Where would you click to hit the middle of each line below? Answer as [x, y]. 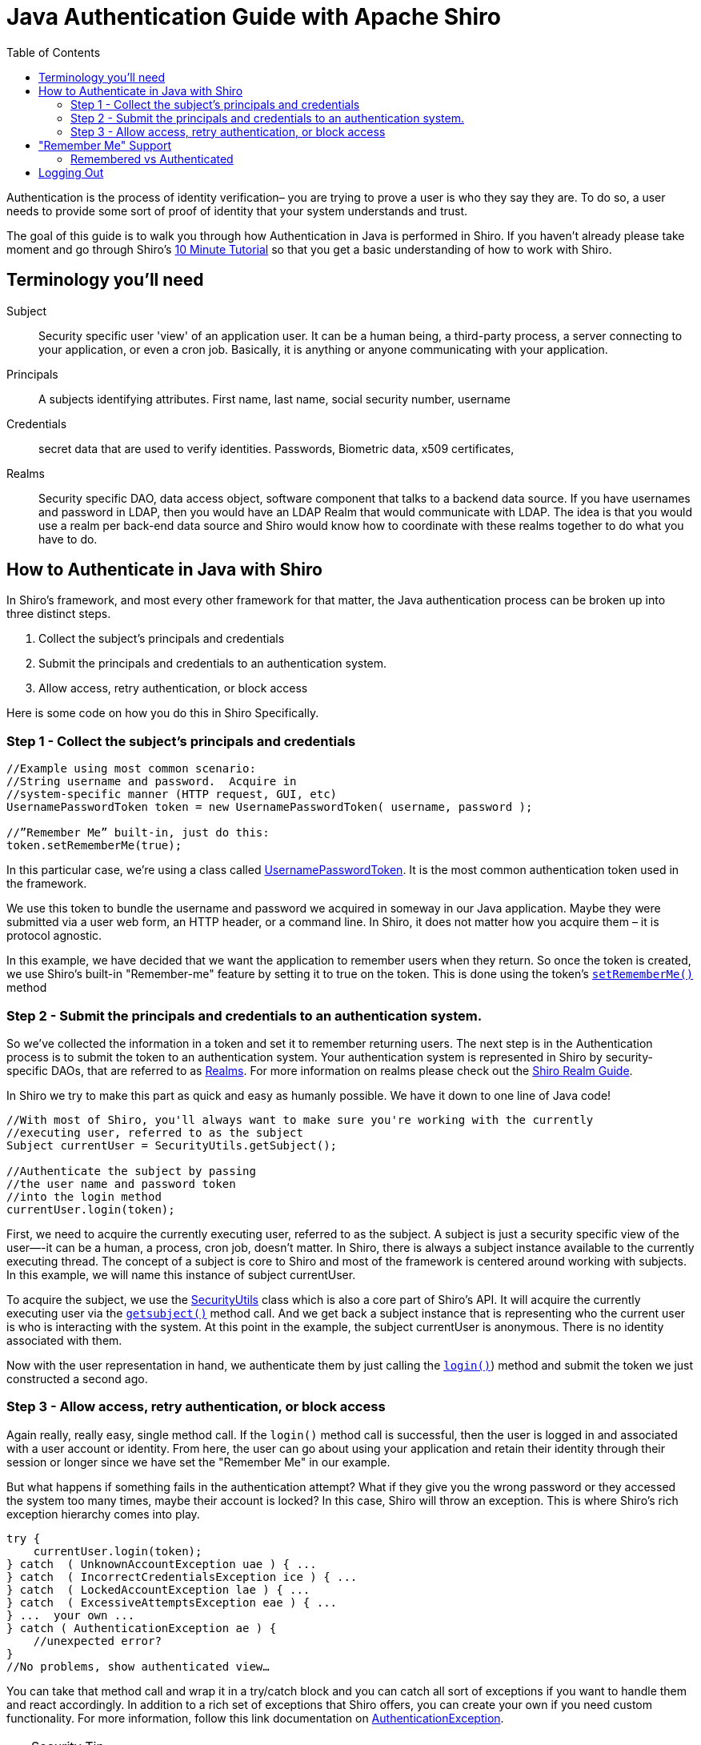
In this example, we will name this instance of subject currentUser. [181, 1274]
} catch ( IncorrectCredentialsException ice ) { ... [182, 1577]
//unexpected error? [97, 1641]
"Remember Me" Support [105, 145]
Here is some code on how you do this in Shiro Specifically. [163, 713]
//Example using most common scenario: [131, 769]
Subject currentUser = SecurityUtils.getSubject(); [172, 1145]
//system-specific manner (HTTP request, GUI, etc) [172, 794]
